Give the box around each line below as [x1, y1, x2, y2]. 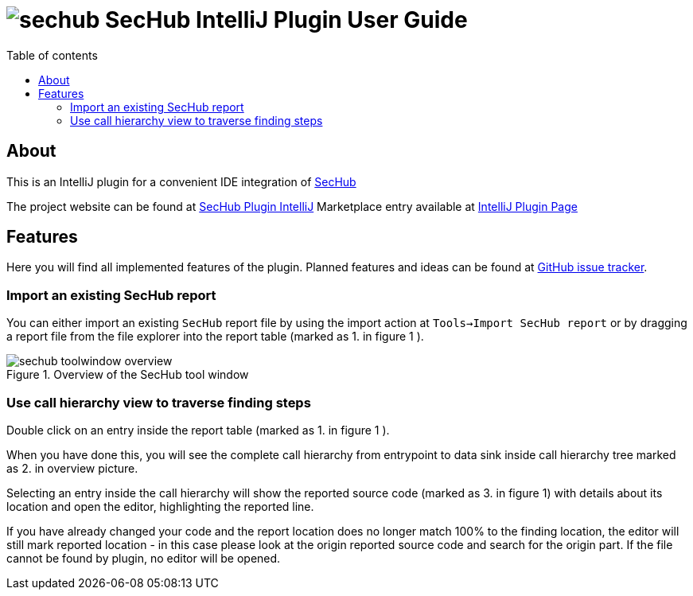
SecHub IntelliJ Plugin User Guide [104, 6, 468, 33]
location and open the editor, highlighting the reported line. [6, 499, 314, 513]
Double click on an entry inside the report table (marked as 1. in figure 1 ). [6, 423, 390, 437]
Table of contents [6, 48, 98, 62]
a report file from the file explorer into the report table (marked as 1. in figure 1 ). [6, 329, 424, 344]
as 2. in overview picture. [6, 461, 138, 475]
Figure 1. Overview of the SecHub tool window [6, 368, 249, 382]
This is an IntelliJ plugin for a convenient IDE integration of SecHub [6, 174, 356, 189]
